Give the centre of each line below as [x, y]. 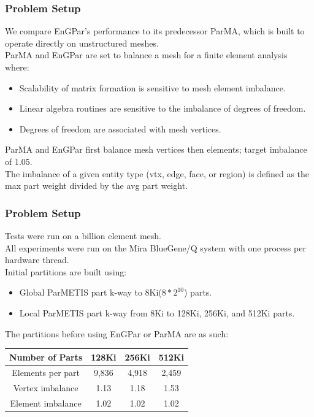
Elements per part [46, 373]
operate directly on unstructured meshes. [82, 43]
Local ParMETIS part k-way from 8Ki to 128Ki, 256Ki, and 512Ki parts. [157, 312]
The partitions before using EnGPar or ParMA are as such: [117, 333]
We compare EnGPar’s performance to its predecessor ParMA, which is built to [155, 31]
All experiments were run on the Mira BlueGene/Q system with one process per [155, 247]
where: [17, 67]
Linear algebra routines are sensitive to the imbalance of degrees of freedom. [163, 108]
